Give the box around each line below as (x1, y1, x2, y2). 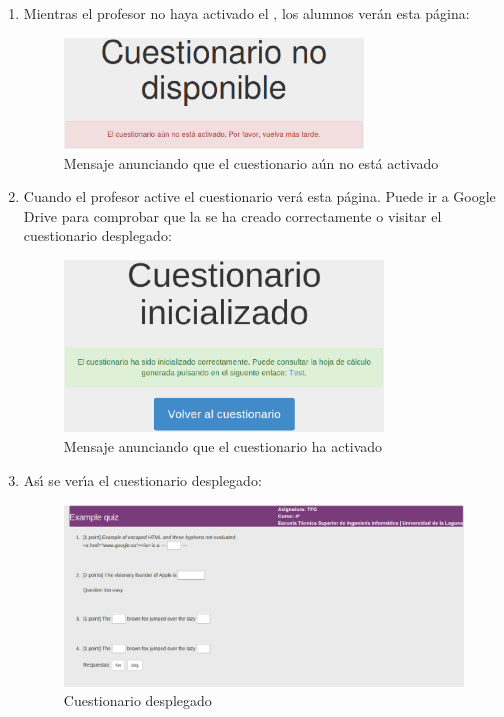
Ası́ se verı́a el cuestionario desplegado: (23, 469, 262, 490)
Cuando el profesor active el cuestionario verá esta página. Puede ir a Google (23, 186, 496, 207)
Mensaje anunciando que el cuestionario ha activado (63, 436, 383, 457)
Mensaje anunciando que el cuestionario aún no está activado (63, 152, 439, 173)
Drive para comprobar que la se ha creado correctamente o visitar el (23, 205, 442, 226)
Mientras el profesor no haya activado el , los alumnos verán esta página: (23, 3, 470, 23)
